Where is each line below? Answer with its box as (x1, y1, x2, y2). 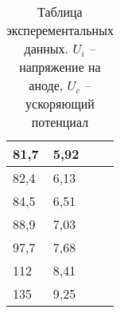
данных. (24, 39, 69, 57)
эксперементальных (6, 21, 114, 39)
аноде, (29, 76, 64, 94)
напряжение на (19, 57, 101, 76)
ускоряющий (25, 94, 95, 113)
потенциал (31, 113, 89, 131)
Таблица (37, 2, 83, 21)
